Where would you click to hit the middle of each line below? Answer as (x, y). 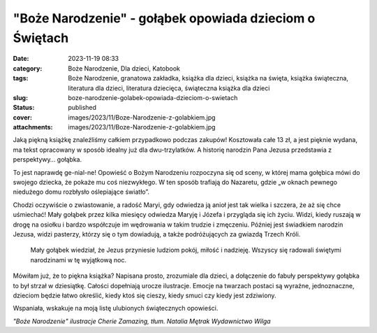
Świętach (41, 38)
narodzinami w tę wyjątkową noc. (79, 260)
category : (28, 68)
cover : (23, 117)
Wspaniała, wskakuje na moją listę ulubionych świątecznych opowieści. (116, 309)
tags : (21, 78)
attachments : (33, 127)
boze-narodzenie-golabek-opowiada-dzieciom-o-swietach (153, 97)
